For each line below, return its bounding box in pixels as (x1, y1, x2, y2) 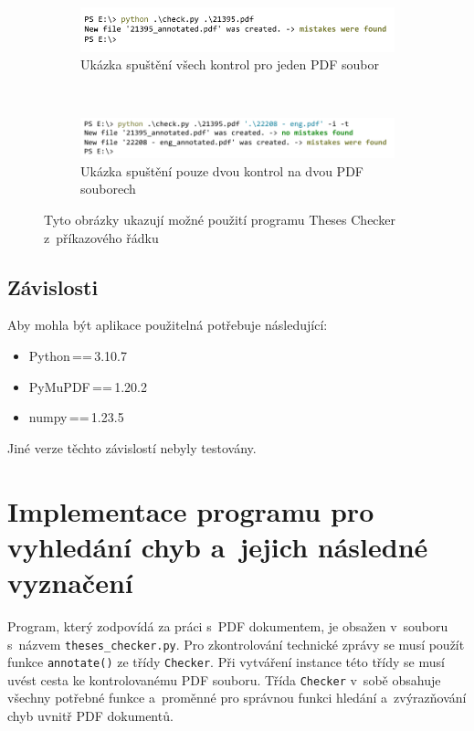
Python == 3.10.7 (28, 346, 127, 365)
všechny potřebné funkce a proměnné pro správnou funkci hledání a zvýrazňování (7, 688, 467, 707)
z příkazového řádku (44, 228, 159, 247)
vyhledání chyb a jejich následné (7, 527, 428, 565)
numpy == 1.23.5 (28, 408, 124, 427)
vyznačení (7, 563, 133, 600)
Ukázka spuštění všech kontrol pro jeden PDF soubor (80, 55, 379, 74)
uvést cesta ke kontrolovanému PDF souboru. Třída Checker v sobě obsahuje (7, 670, 441, 689)
